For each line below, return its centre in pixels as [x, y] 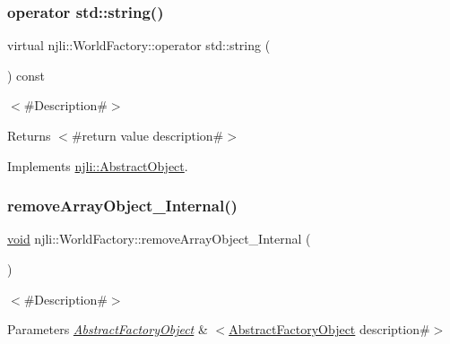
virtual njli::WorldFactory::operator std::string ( [139, 45]
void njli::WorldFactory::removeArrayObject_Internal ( [159, 239]
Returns [29, 135]
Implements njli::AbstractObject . [98, 165]
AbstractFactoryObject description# [329, 329]
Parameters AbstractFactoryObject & [108, 329]
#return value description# [147, 135]
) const [26, 75]
